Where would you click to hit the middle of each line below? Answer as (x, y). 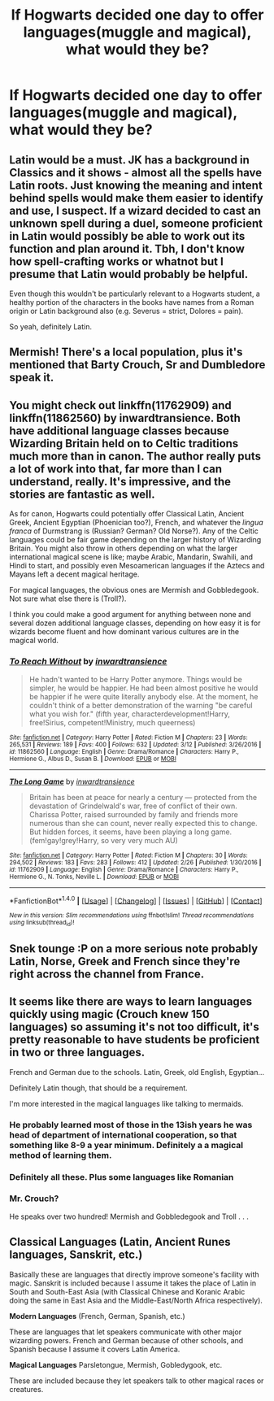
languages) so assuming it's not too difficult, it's (134, 1027)
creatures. (26, 1389)
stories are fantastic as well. (82, 494)
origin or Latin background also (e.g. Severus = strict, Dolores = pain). (126, 311)
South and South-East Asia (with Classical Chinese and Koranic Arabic (127, 1291)
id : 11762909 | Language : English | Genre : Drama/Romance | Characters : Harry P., (124, 869)
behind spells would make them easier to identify (136, 198)
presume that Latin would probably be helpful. (129, 274)
